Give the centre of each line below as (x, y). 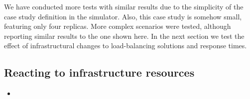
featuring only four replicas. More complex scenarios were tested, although (118, 26)
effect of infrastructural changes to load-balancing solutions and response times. (125, 46)
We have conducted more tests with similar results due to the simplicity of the (124, 6)
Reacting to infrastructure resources (99, 72)
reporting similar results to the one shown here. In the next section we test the (124, 36)
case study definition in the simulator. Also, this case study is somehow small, (123, 16)
